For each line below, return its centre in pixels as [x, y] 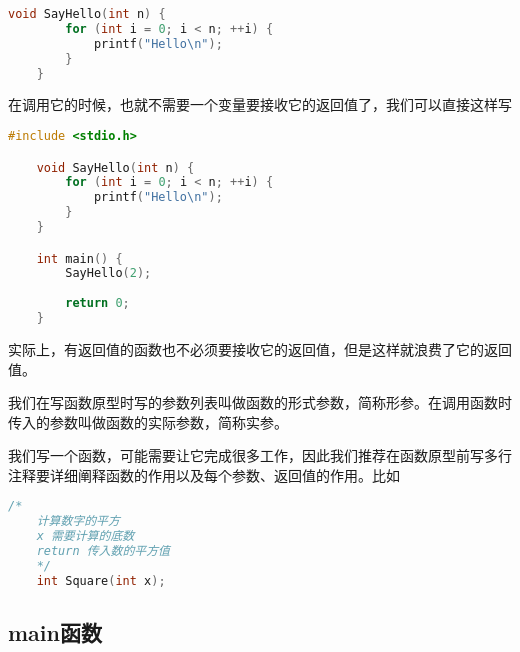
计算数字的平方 [78, 521]
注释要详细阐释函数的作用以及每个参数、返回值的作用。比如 [204, 474]
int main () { [79, 258]
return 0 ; [97, 303]
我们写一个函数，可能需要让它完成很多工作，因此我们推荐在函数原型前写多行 [260, 455]
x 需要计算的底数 [85, 536]
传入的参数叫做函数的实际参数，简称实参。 [148, 421]
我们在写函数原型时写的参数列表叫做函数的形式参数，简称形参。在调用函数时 [260, 402]
